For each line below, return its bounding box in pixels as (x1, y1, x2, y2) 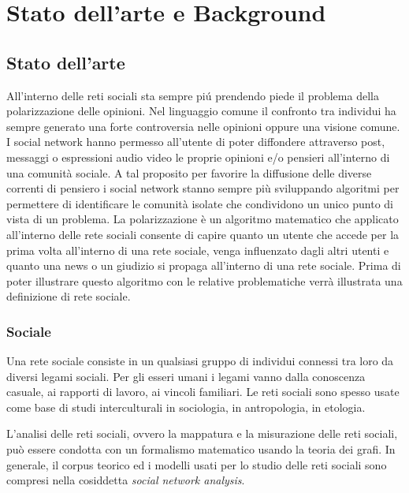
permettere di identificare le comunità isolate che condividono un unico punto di (6, 195, 393, 211)
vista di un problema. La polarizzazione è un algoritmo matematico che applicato (6, 211, 399, 227)
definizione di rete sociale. (6, 288, 131, 304)
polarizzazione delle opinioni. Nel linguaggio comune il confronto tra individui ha (6, 103, 396, 119)
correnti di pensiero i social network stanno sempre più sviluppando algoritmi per (6, 180, 400, 196)
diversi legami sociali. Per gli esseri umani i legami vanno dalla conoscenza (6, 368, 366, 384)
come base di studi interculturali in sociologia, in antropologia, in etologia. (6, 398, 366, 415)
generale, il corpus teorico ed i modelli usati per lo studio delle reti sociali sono (6, 456, 387, 472)
